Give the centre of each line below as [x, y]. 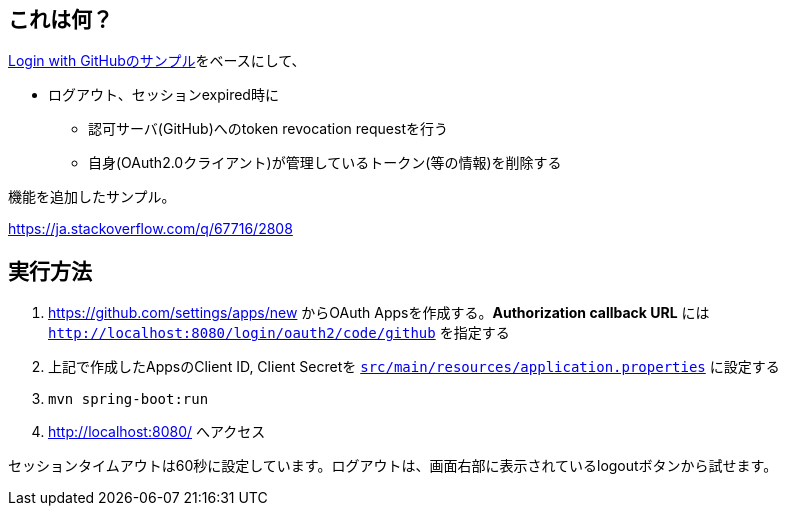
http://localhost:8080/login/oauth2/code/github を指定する [279, 333]
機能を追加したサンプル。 [92, 197]
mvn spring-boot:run [128, 399]
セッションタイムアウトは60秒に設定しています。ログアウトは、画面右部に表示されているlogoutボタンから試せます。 [393, 466]
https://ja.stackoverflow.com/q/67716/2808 [150, 229]
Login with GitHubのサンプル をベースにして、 [157, 61]
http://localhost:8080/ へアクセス [157, 432]
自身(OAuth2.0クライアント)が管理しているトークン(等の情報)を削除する [325, 163]
